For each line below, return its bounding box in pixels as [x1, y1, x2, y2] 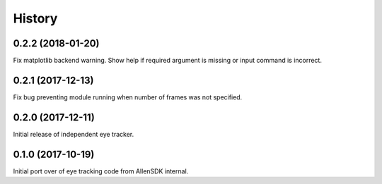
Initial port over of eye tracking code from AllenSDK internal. [13, 166, 189, 176]
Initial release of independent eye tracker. [13, 130, 134, 138]
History [13, 11, 58, 26]
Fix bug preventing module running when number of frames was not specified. [13, 92, 243, 102]
